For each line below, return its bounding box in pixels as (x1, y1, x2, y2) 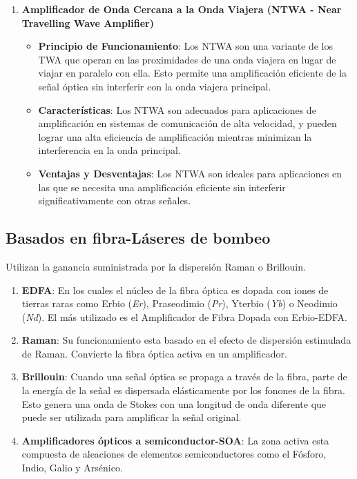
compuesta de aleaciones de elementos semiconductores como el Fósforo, (21, 447, 327, 461)
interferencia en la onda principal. (38, 143, 181, 157)
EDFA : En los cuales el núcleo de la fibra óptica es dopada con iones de (21, 282, 329, 297)
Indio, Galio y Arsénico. (21, 460, 123, 475)
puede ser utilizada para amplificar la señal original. (21, 410, 242, 424)
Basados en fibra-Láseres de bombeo (6, 227, 271, 248)
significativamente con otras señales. (38, 193, 191, 208)
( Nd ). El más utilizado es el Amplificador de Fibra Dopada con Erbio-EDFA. (21, 309, 347, 324)
